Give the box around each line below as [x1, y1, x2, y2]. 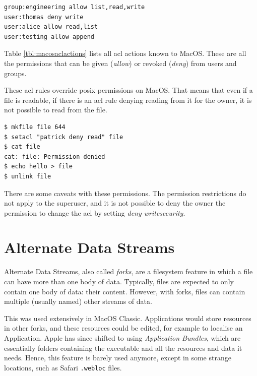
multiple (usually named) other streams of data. [4, 296, 152, 306]
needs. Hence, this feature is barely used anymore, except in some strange [4, 352, 231, 363]
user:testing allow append [4, 33, 94, 40]
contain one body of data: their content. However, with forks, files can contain [4, 286, 245, 296]
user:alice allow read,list [4, 23, 98, 31]
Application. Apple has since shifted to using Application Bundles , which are [4, 332, 241, 343]
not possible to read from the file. [4, 104, 107, 115]
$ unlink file [4, 172, 51, 180]
